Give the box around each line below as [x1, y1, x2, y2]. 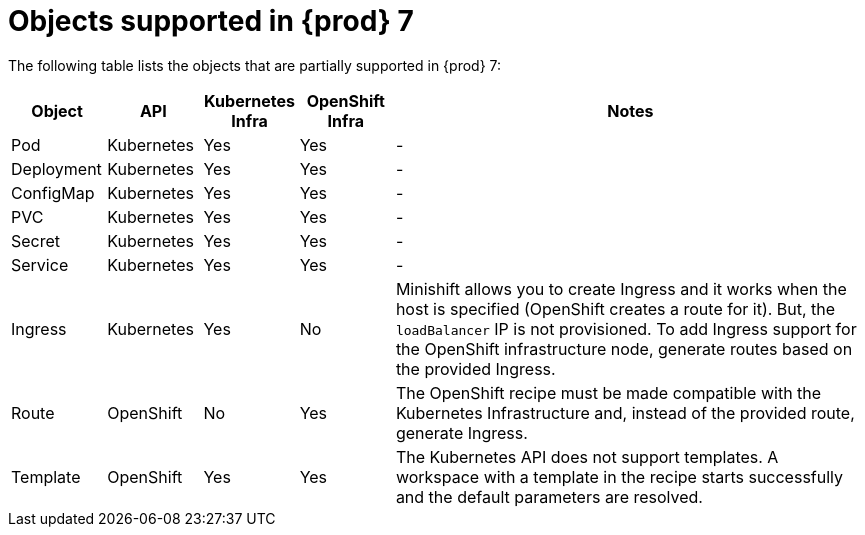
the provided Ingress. [395, 358, 556, 379]
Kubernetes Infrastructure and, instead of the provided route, [395, 402, 855, 423]
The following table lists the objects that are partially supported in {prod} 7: [8, 56, 502, 74]
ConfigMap [11, 182, 95, 203]
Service [11, 254, 69, 275]
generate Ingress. [395, 422, 528, 443]
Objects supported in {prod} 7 [8, 4, 414, 38]
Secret [11, 230, 61, 251]
